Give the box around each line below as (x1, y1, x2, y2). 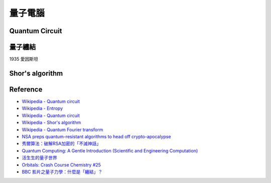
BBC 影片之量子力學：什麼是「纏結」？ (22, 168, 103, 174)
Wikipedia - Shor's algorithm (22, 120, 81, 126)
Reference (9, 85, 43, 94)
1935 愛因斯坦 (9, 56, 39, 62)
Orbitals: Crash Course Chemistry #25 (22, 161, 101, 168)
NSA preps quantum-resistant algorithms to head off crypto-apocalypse (22, 133, 171, 139)
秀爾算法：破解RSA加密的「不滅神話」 (22, 141, 101, 147)
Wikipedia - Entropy (22, 106, 63, 112)
